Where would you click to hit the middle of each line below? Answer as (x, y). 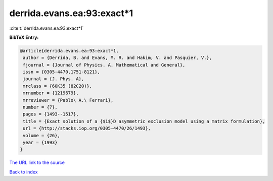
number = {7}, (40, 107)
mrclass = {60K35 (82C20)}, (58, 86)
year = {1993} (40, 142)
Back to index (24, 172)
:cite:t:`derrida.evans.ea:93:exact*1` (47, 28)
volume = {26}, (42, 135)
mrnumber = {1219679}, (51, 93)
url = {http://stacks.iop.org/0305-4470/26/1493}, (87, 128)
